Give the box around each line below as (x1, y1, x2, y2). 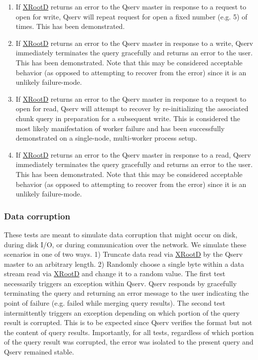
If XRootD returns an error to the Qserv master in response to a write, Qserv (15, 37, 254, 48)
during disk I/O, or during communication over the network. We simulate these (4, 239, 247, 249)
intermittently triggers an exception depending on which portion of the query (4, 307, 240, 318)
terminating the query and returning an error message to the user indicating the (4, 288, 249, 298)
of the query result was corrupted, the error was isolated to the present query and (4, 337, 254, 347)
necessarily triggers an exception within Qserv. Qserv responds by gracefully (4, 278, 237, 288)
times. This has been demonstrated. (15, 21, 125, 31)
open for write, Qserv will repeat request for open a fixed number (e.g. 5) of (15, 11, 248, 21)
